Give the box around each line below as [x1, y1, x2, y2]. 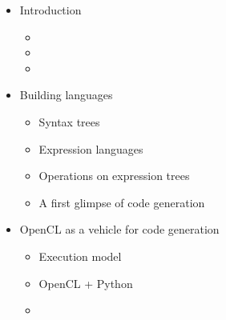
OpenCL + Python [38, 274, 133, 291]
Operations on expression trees [38, 167, 190, 184]
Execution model [38, 247, 122, 264]
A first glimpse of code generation [38, 194, 205, 210]
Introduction [19, 2, 82, 18]
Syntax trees [38, 113, 100, 130]
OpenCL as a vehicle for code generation [19, 221, 220, 238]
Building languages [19, 86, 113, 103]
